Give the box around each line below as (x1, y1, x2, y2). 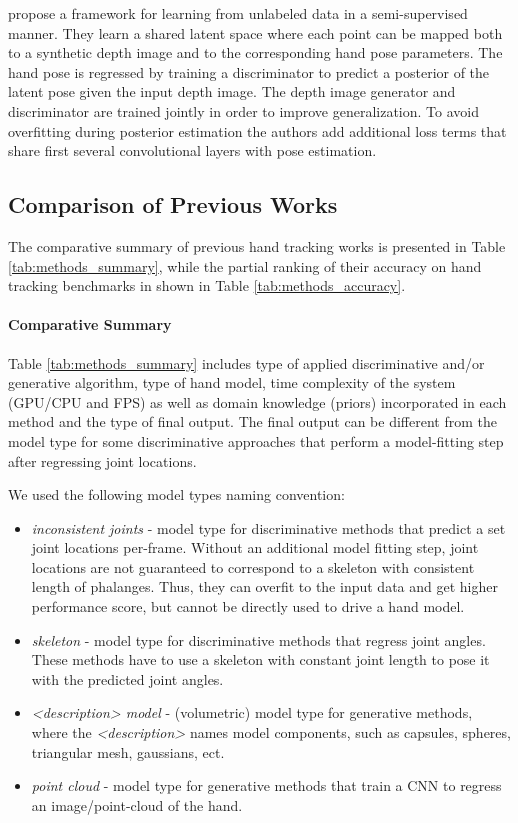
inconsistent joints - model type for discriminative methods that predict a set (31, 517, 506, 538)
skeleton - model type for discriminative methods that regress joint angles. (31, 629, 486, 650)
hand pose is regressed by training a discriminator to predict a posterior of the (8, 61, 490, 82)
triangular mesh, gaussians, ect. (31, 741, 225, 762)
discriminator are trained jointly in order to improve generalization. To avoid (8, 100, 479, 121)
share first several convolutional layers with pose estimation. (8, 140, 377, 161)
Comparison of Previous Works (8, 189, 338, 220)
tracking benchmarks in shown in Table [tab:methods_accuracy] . (8, 275, 406, 296)
